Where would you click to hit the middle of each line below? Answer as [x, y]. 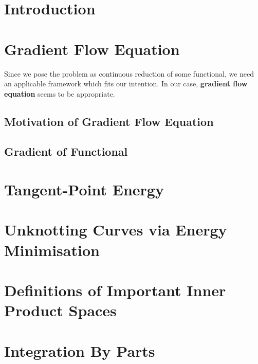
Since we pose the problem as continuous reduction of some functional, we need [129, 73]
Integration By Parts [80, 350]
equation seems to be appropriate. [60, 93]
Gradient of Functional [66, 151]
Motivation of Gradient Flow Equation [109, 121]
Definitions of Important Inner [115, 290]
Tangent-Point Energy [84, 189]
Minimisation [52, 250]
